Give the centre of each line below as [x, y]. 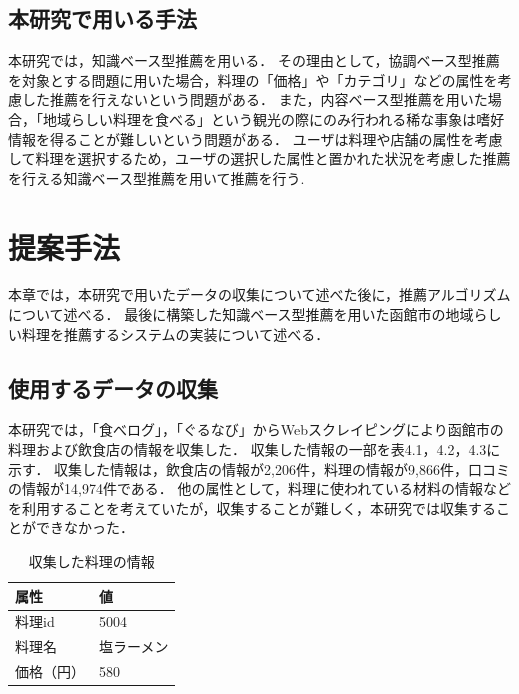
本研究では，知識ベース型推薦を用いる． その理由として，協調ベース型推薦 [254, 60]
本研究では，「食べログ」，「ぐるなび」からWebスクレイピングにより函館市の [256, 429]
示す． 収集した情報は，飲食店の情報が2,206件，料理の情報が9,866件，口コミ [259, 468]
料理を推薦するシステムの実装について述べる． [175, 333]
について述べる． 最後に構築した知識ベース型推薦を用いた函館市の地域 [241, 314]
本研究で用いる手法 [102, 18]
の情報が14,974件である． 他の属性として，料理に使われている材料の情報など [259, 488]
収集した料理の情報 [91, 561]
